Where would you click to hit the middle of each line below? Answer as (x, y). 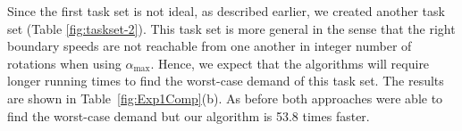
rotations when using (64, 63)
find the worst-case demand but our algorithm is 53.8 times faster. (189, 115)
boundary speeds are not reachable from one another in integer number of (210, 46)
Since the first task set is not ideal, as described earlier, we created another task (226, 11)
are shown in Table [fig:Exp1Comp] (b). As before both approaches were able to (225, 98)
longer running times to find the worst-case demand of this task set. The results (226, 81)
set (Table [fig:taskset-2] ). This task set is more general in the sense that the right (231, 28)
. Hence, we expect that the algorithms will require (290, 63)
